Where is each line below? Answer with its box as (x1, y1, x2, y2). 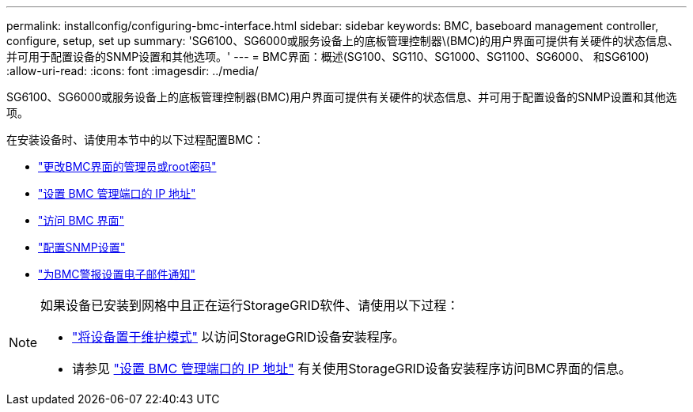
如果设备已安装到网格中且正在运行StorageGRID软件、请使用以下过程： (40, 297, 460, 313)
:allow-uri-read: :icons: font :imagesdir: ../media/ (6, 64, 259, 77)
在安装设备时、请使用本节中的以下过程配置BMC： (6, 133, 265, 146)
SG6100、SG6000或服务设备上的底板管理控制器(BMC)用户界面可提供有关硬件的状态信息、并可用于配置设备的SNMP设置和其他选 (6, 90, 677, 104)
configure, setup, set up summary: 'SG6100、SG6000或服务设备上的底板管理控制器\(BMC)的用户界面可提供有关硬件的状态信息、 (6, 34, 680, 47)
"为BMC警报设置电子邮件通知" (38, 267, 196, 281)
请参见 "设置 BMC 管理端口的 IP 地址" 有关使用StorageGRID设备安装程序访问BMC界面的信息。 (72, 361, 631, 376)
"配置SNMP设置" (38, 240, 126, 254)
